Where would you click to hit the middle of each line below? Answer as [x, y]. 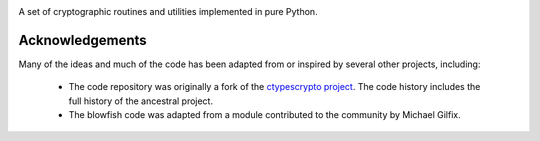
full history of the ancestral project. [141, 101]
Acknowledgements [82, 40]
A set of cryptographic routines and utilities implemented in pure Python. [168, 11]
